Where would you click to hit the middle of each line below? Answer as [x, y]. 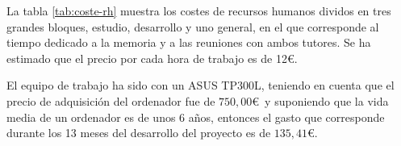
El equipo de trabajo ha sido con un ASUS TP [122, 85]
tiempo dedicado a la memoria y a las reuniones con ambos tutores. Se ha [189, 42]
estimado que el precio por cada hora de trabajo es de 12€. [152, 58]
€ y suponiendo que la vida [320, 100]
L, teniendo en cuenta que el [324, 85]
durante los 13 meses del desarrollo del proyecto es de [139, 133]
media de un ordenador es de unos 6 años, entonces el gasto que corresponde [196, 117]
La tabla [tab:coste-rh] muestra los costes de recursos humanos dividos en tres [199, 10]
